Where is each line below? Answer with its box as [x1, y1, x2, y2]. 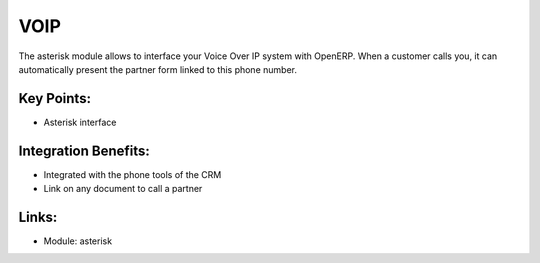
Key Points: [18, 90, 92, 107]
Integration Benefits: [18, 142, 150, 159]
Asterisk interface [43, 116, 117, 128]
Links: [18, 208, 58, 225]
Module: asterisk [43, 235, 113, 247]
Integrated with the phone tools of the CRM [43, 168, 222, 180]
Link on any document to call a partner [43, 183, 203, 195]
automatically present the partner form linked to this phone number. [18, 63, 297, 75]
